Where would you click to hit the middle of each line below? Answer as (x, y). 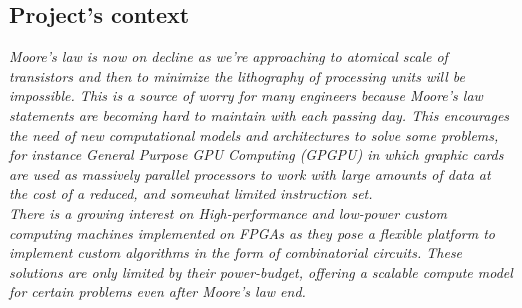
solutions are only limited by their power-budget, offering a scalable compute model (261, 271)
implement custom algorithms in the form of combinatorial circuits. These (236, 252)
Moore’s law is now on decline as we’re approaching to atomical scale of (228, 56)
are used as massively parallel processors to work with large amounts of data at (250, 173)
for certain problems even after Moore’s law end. (157, 291)
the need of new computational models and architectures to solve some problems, (254, 134)
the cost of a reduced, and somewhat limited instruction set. (191, 193)
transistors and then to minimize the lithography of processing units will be (237, 75)
